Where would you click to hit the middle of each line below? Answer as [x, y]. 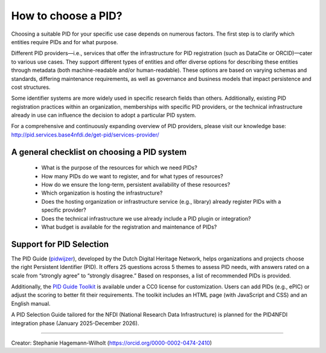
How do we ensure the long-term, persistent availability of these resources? [136, 185]
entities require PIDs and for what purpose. [65, 42]
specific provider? [64, 210]
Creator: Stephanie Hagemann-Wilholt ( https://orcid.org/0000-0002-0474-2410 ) [112, 343]
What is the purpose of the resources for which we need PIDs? [119, 168]
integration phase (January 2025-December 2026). [75, 323]
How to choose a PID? [67, 16]
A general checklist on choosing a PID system [99, 152]
